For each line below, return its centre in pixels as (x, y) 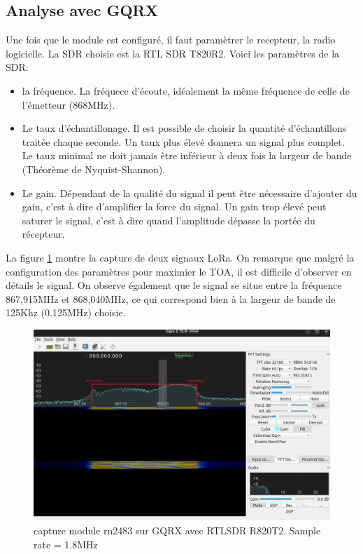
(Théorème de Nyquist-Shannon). (94, 169)
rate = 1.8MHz (66, 544)
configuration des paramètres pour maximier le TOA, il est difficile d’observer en (179, 271)
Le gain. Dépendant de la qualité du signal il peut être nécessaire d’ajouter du (190, 192)
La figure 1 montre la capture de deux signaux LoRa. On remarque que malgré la (180, 257)
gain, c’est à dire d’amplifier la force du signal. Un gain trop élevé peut (174, 207)
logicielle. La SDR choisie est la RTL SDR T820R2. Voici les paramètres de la (173, 53)
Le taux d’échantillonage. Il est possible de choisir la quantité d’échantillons (184, 128)
